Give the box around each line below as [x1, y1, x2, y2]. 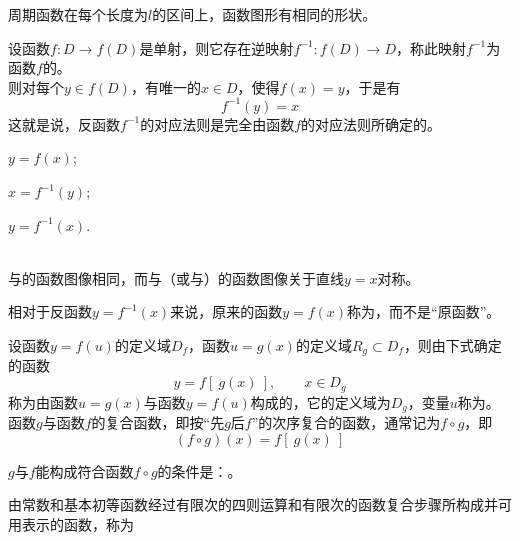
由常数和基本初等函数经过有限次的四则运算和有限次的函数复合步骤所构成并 [8, 494, 498, 515]
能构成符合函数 [35, 460, 134, 481]
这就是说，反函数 [8, 113, 120, 134]
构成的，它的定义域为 [250, 391, 391, 412]
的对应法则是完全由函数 [140, 113, 295, 134]
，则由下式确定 [403, 335, 502, 356]
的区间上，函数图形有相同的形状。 [152, 4, 377, 24]
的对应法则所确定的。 [301, 113, 442, 134]
